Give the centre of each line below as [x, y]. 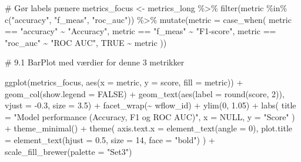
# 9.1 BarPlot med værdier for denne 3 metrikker [95, 62]
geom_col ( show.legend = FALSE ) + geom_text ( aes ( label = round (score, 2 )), [145, 93]
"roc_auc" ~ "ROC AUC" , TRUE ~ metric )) [86, 42]
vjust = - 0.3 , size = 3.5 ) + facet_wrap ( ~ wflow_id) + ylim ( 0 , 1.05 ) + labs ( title [150, 105]
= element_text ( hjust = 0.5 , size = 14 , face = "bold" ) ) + [110, 139]
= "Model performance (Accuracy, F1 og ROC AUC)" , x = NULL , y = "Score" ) [150, 116]
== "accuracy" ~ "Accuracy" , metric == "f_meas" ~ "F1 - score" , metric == [141, 31]
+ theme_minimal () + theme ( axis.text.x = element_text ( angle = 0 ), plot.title [149, 128]
